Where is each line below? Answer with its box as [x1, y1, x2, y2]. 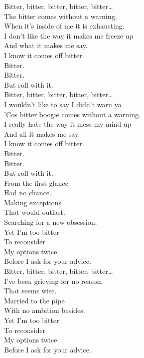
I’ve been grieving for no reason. [4, 275, 103, 286]
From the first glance [4, 177, 68, 188]
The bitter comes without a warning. [4, 11, 117, 21]
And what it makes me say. [4, 40, 88, 51]
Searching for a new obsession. [4, 217, 97, 227]
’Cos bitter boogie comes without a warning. [4, 109, 141, 119]
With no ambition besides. [4, 305, 85, 315]
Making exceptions [4, 197, 62, 207]
